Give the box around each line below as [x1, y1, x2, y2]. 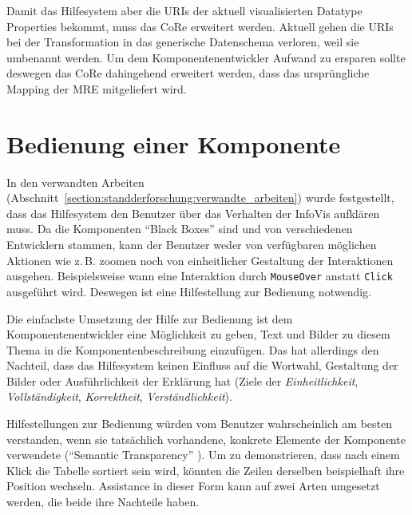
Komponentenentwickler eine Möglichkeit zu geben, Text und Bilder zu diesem [6, 326, 390, 343]
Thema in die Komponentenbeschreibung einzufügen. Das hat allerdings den [6, 341, 379, 358]
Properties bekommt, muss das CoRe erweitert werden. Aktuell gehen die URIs [6, 18, 394, 34]
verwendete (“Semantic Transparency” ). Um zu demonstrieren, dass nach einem [6, 446, 400, 463]
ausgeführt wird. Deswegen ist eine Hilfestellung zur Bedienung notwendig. [6, 283, 371, 299]
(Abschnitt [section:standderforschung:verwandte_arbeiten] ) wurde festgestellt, [6, 189, 394, 206]
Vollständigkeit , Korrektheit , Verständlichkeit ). [6, 388, 232, 405]
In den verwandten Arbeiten [6, 173, 145, 190]
